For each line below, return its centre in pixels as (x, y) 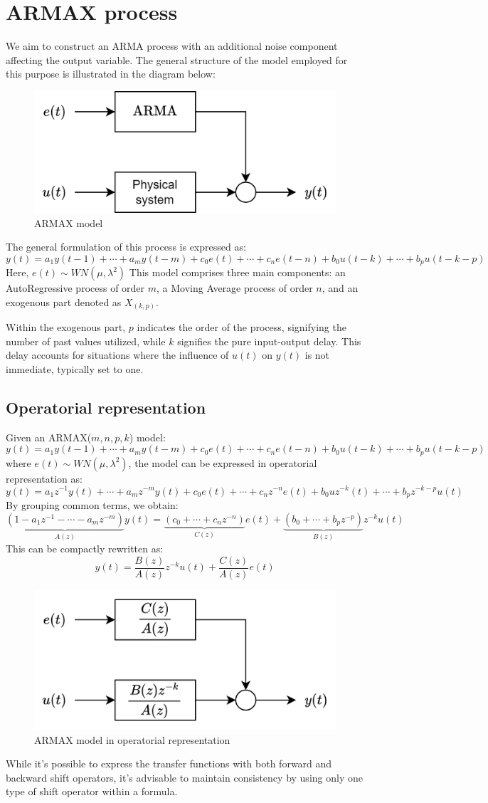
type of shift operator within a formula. (92, 791)
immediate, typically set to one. (75, 369)
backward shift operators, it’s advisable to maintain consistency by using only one (184, 777)
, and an (340, 288)
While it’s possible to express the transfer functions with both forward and (169, 763)
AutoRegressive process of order (75, 288)
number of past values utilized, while (86, 341)
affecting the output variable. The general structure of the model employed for (177, 59)
